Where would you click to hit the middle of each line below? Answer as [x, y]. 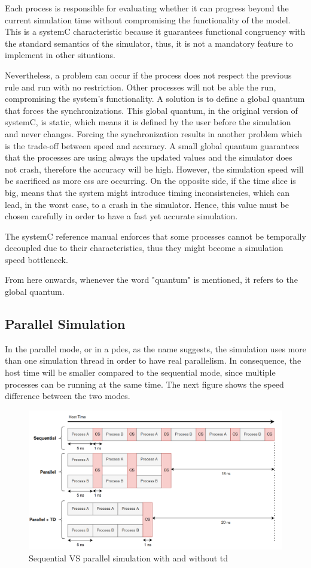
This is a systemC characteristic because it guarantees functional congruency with [155, 31]
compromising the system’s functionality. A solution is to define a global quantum [155, 99]
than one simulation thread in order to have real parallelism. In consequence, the [153, 360]
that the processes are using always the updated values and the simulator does [149, 157]
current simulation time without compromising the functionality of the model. [148, 19]
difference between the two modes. [68, 396]
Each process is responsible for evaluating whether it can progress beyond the [147, 8]
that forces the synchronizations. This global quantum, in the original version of [151, 110]
